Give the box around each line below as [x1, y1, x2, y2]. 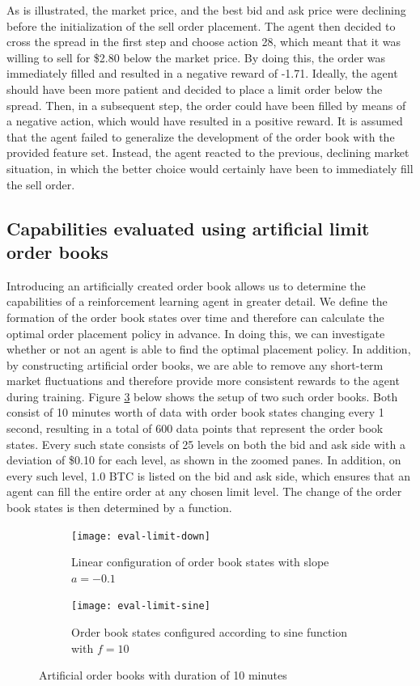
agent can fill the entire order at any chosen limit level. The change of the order [6, 483, 402, 500]
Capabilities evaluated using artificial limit [6, 215, 370, 240]
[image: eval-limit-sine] [71, 600, 210, 612]
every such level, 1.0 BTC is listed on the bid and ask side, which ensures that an [6, 467, 410, 484]
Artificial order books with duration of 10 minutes [39, 667, 287, 684]
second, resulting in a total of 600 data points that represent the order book [6, 420, 384, 437]
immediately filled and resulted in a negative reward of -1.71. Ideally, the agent [6, 65, 398, 82]
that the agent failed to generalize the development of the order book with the [6, 128, 395, 145]
